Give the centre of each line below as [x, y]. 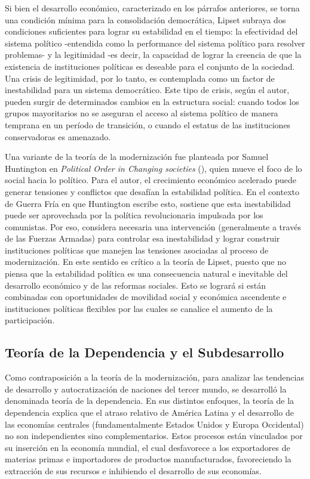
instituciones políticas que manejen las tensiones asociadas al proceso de [137, 250]
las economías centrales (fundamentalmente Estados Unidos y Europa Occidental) [154, 424]
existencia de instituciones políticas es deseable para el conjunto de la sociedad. [150, 66]
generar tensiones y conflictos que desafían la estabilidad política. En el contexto [152, 191]
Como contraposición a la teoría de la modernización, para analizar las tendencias [154, 377]
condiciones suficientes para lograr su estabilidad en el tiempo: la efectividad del [151, 31]
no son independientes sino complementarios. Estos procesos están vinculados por [154, 436]
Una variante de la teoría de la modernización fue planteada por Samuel [137, 157]
